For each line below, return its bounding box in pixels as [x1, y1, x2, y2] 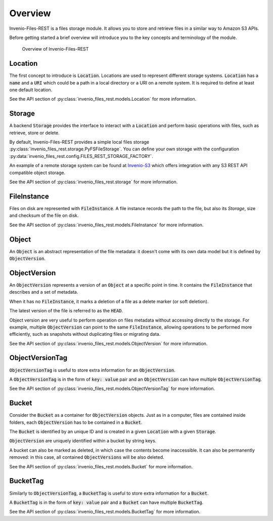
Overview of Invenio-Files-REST [22, 46, 89, 52]
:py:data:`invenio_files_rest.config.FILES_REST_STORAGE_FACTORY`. [9, 153, 154, 159]
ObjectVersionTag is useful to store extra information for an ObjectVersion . [9, 367, 175, 373]
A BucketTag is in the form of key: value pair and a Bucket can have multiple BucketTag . [9, 499, 204, 505]
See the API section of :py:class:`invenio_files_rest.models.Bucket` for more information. [9, 463, 193, 469]
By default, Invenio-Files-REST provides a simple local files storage [9, 139, 150, 145]
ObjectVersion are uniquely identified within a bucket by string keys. [9, 438, 157, 444]
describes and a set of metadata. [9, 289, 78, 295]
